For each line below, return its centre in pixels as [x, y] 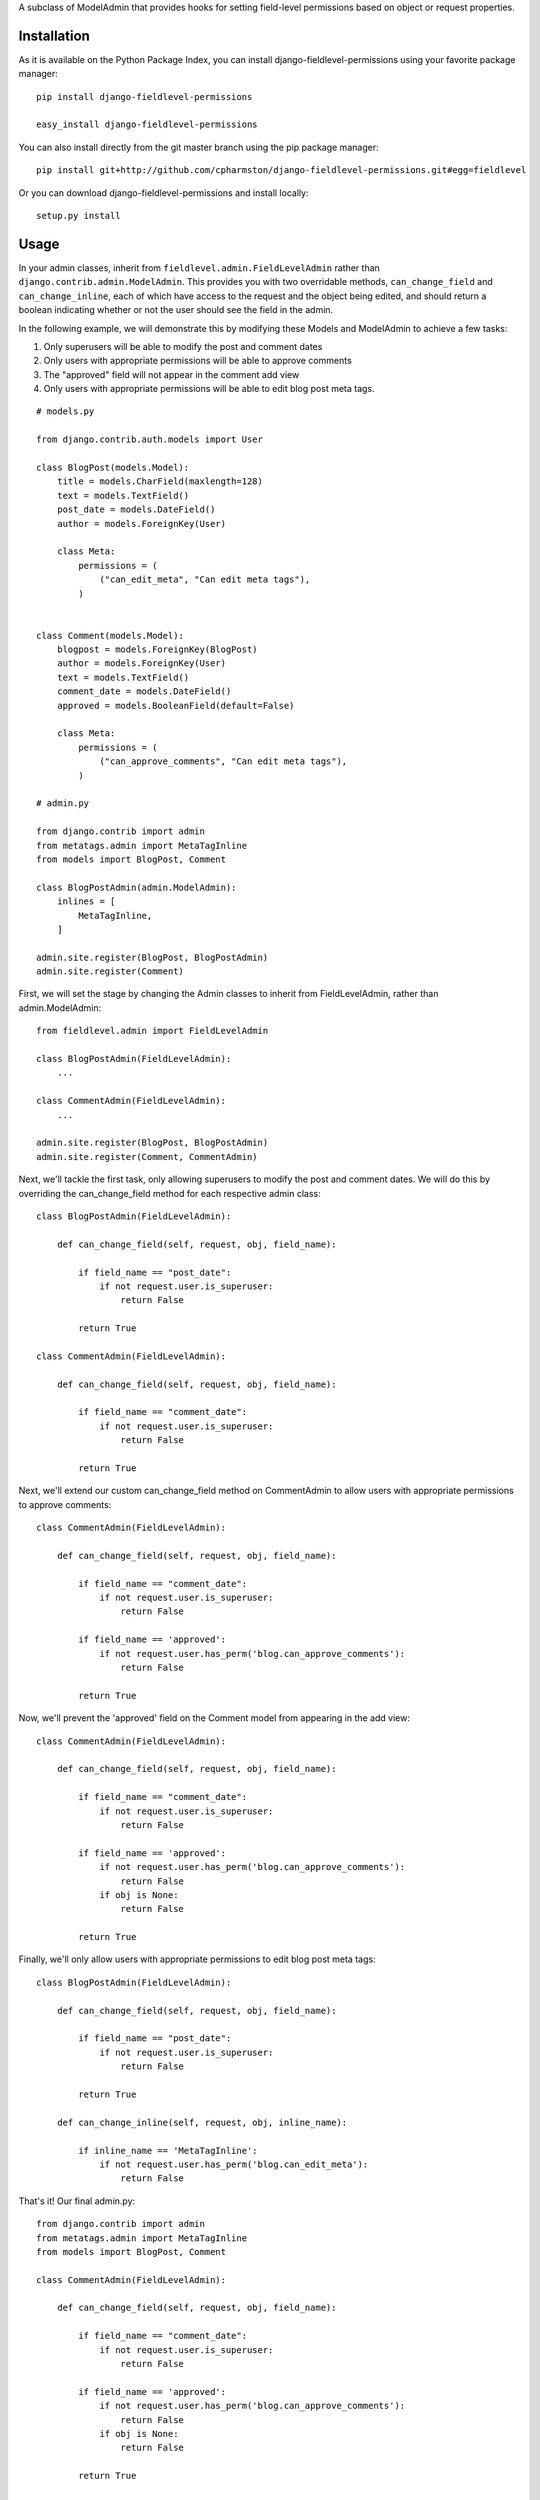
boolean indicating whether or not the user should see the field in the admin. [176, 310]
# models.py [65, 411]
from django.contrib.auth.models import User [150, 439]
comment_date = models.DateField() [144, 691]
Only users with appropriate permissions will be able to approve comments [197, 361]
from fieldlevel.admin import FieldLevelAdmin [152, 1031]
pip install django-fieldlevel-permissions [144, 96]
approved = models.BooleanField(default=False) [175, 705]
